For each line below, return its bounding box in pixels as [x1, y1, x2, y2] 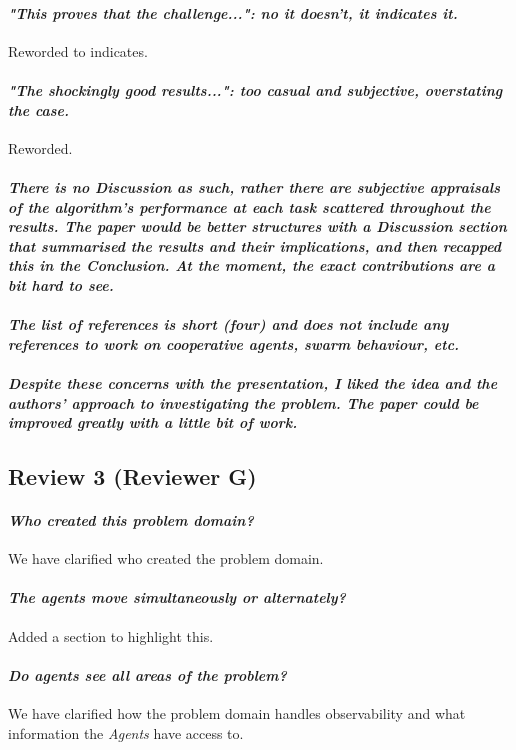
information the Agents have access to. [8, 722, 244, 743]
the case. [8, 99, 70, 120]
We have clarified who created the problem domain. [8, 548, 324, 569]
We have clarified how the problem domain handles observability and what [8, 703, 466, 724]
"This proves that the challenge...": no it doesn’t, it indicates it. [8, 2, 458, 23]
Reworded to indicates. [8, 40, 148, 61]
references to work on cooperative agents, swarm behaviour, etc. [8, 333, 460, 354]
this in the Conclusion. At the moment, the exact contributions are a [8, 255, 496, 276]
